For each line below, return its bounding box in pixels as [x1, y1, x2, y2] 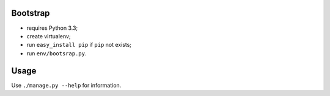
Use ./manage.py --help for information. [11, 81, 122, 89]
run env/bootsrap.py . [26, 49, 87, 57]
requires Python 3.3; [26, 24, 78, 32]
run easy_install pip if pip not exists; [26, 41, 131, 49]
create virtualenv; [26, 32, 71, 39]
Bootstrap [11, 8, 50, 18]
